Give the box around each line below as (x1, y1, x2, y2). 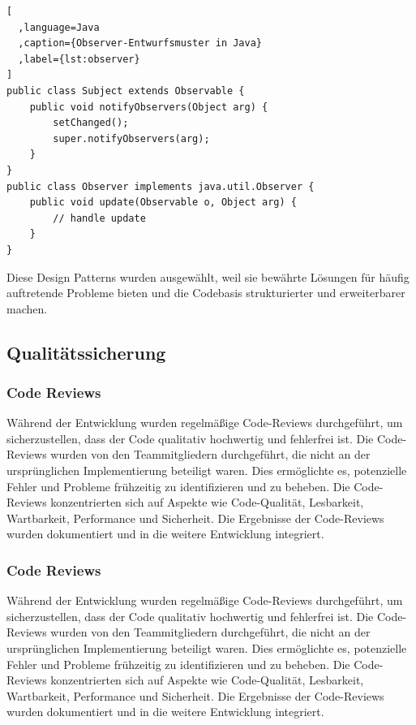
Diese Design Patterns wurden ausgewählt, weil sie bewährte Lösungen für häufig (6, 268, 410, 285)
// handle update (53, 212, 146, 224)
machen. (6, 300, 48, 317)
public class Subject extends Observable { (6, 84, 245, 97)
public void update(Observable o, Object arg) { (29, 196, 297, 209)
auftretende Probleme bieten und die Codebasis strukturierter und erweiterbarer (6, 284, 405, 301)
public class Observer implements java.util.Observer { (6, 180, 315, 192)
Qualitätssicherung (6, 339, 166, 365)
